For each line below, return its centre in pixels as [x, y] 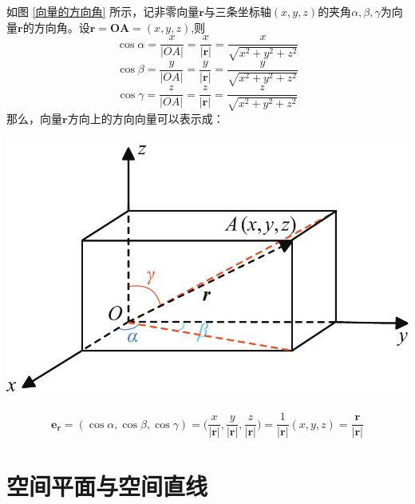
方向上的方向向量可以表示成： [146, 118]
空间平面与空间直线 [107, 485]
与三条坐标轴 [237, 11]
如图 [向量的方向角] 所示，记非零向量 [103, 11]
